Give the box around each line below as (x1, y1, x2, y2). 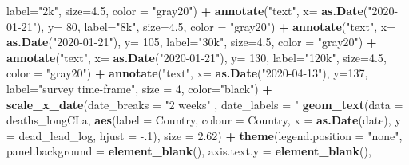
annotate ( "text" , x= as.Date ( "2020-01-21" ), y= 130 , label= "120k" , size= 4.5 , (6, 49, 387, 65)
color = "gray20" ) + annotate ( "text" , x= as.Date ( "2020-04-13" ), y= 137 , (6, 65, 368, 81)
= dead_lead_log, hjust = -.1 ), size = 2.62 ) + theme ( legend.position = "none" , (6, 127, 403, 143)
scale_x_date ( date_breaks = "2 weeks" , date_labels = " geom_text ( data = (6, 96, 403, 112)
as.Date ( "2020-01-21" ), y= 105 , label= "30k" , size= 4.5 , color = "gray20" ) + (6, 33, 377, 50)
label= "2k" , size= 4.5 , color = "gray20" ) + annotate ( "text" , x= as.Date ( (6, 2, 368, 18)
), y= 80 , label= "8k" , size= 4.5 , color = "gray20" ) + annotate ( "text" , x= (36, 18, 396, 34)
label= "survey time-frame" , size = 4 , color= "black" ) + (6, 80, 272, 96)
